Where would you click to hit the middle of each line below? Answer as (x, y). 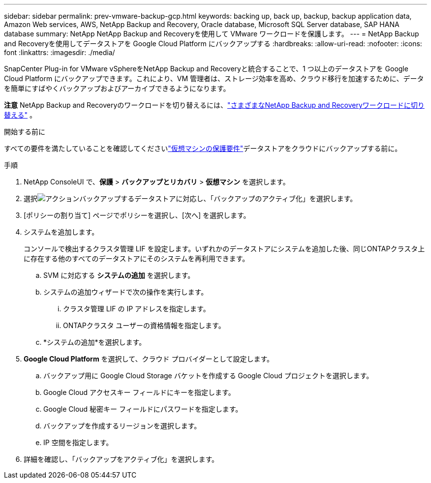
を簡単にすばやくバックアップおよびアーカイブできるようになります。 (117, 88)
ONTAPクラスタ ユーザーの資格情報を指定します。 (144, 325)
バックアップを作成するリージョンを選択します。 (122, 426)
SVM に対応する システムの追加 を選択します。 (119, 275)
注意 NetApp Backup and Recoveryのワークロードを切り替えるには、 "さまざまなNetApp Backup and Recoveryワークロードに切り (214, 105)
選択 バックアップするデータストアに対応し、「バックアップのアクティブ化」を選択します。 (190, 198)
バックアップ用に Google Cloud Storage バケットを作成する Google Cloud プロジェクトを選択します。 (208, 376)
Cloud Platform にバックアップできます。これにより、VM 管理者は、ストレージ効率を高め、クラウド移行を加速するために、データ (214, 78)
